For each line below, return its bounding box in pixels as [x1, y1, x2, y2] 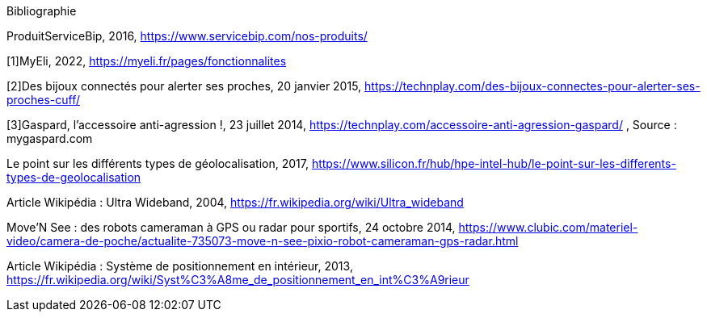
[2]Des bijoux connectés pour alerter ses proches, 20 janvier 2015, [6, 79, 362, 93]
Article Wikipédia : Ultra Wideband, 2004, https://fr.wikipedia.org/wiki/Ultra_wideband [6, 195, 464, 209]
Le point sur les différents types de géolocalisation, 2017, [6, 157, 309, 170]
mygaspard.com [6, 132, 93, 145]
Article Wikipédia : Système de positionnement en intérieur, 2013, [6, 259, 353, 273]
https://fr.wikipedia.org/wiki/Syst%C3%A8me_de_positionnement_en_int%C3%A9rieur [6, 273, 469, 287]
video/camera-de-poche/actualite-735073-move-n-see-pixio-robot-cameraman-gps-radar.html [6, 234, 519, 248]
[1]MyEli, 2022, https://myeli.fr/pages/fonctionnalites [6, 54, 287, 68]
